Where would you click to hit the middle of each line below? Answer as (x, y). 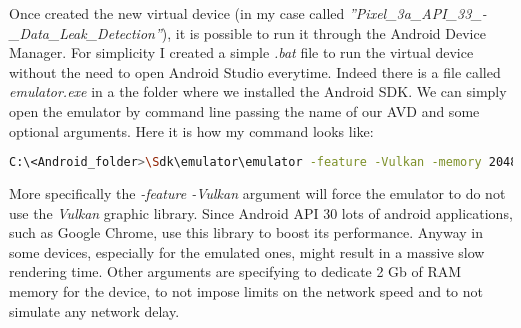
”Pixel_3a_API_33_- (418, 13)
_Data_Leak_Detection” (85, 32)
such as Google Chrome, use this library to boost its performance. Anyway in (246, 232)
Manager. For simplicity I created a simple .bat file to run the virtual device (241, 52)
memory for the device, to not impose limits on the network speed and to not (246, 291)
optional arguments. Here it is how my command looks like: (191, 130)
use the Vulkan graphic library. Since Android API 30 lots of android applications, (261, 212)
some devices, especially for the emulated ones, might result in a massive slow (247, 251)
